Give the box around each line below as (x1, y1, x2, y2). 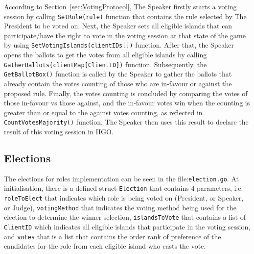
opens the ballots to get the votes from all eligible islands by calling (4, 50, 207, 60)
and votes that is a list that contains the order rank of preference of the (4, 231, 221, 241)
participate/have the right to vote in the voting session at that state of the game (4, 30, 246, 40)
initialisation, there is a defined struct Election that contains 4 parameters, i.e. (4, 183, 243, 193)
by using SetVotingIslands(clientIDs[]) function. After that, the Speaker (4, 40, 234, 50)
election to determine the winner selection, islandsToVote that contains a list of (4, 212, 246, 222)
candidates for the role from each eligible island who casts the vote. (4, 241, 206, 251)
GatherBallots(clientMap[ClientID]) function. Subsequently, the (4, 59, 207, 69)
